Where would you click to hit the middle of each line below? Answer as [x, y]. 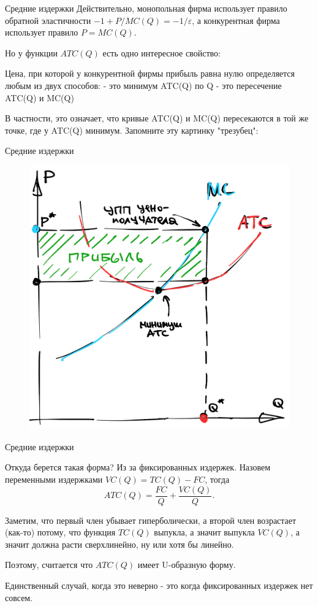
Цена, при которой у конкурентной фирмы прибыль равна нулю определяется [150, 73]
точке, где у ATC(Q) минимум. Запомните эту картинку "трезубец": [132, 130]
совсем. [19, 597]
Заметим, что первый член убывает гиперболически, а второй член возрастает [151, 520]
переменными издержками [54, 479]
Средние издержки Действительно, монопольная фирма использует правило [146, 8]
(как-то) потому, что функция [60, 532]
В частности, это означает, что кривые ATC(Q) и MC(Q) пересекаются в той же [157, 118]
